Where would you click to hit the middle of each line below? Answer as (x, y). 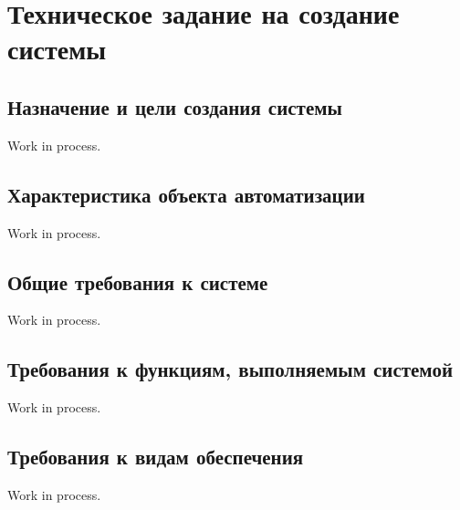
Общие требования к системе (138, 281)
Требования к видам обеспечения (156, 457)
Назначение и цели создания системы (175, 106)
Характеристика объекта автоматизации (186, 194)
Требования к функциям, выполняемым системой (230, 369)
